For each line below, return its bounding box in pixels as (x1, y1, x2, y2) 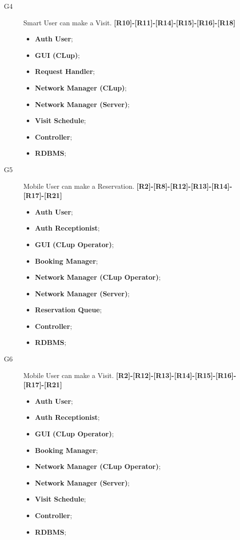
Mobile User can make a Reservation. (23, 180, 134, 191)
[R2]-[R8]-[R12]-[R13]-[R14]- (136, 180, 232, 191)
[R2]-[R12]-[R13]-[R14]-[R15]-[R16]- (116, 370, 237, 380)
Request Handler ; (35, 66, 95, 76)
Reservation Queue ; (35, 305, 102, 315)
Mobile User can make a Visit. (23, 370, 114, 380)
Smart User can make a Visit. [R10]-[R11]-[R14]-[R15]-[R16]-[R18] (23, 17, 236, 27)
